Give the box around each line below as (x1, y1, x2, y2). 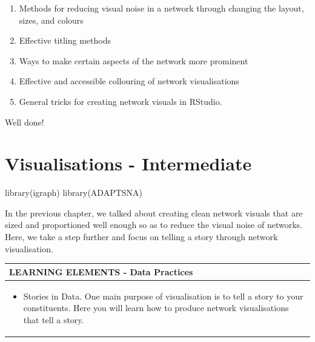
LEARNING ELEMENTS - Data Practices (9, 265, 193, 278)
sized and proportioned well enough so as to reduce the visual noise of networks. (5, 218, 302, 231)
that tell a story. (23, 313, 84, 326)
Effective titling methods (19, 34, 111, 47)
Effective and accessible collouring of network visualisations (19, 75, 239, 87)
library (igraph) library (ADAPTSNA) (5, 186, 143, 199)
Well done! (5, 115, 44, 128)
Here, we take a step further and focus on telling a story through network (5, 230, 278, 243)
